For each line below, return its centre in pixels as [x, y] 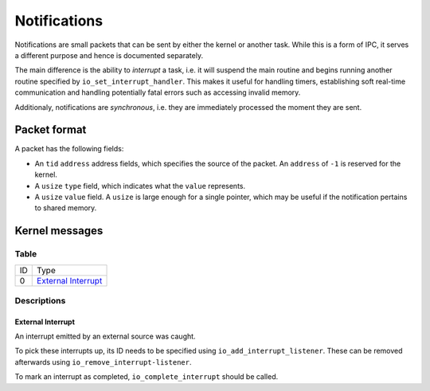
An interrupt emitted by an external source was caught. [105, 336]
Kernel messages [59, 231]
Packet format [51, 130]
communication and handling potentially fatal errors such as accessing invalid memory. [158, 92]
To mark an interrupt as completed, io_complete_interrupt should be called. [147, 377]
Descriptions [40, 300]
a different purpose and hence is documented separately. [109, 55]
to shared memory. [66, 208]
